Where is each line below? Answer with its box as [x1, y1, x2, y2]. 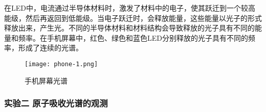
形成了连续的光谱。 [18, 42, 83, 53]
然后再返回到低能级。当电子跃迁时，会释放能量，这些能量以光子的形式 [25, 12, 262, 23]
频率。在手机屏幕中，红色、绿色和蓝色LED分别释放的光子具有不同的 [18, 32, 248, 43]
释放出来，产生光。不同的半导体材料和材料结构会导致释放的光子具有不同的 [4, 22, 255, 33]
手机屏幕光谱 [25, 75, 68, 86]
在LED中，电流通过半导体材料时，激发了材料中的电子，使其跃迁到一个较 [4, 3, 248, 13]
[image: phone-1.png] [25, 60, 98, 68]
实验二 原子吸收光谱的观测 [4, 97, 108, 109]
